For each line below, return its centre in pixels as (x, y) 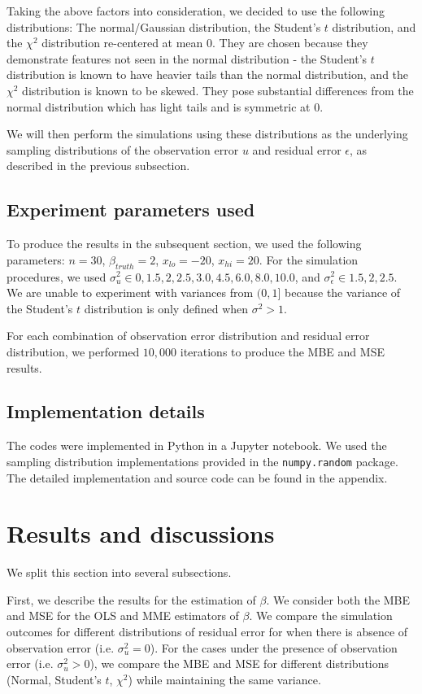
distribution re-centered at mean (122, 43)
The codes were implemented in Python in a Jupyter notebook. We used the (197, 445)
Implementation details (106, 411)
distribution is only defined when (166, 308)
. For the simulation (309, 259)
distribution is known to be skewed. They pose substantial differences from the (218, 90)
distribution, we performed (73, 351)
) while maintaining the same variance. (224, 679)
